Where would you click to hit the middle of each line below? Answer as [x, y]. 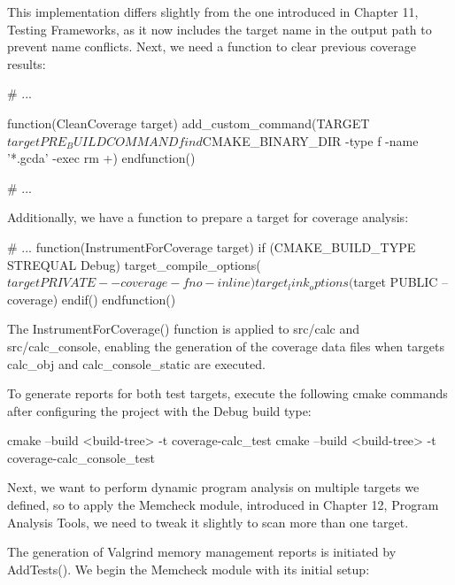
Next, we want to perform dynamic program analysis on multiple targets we [213, 487]
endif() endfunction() [119, 299]
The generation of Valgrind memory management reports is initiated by [202, 552]
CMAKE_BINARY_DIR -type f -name [310, 140]
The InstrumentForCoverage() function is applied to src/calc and [184, 329]
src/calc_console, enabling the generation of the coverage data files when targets [226, 346]
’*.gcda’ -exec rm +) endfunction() [101, 158]
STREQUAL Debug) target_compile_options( [134, 264]
